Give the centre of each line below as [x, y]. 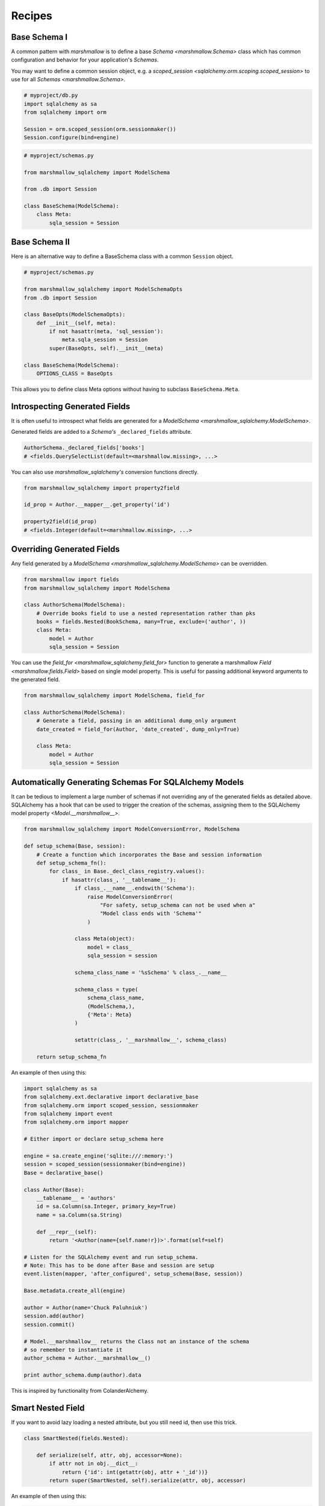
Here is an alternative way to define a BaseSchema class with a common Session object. [122, 257]
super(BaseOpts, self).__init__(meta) [106, 348]
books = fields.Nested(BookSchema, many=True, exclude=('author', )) [141, 622]
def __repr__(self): [67, 1232]
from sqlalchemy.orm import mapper [76, 1122]
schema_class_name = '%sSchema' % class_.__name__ [151, 973]
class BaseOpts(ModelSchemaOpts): [75, 314]
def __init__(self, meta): [76, 323]
